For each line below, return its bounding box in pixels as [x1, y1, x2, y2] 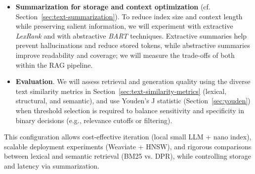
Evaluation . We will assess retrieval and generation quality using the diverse [15, 76, 251, 87]
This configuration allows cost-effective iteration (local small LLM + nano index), [4, 131, 252, 142]
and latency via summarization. [4, 160, 100, 171]
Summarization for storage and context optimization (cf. [15, 1, 211, 11]
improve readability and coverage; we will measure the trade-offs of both [15, 49, 235, 60]
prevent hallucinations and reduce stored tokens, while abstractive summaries [15, 40, 250, 50]
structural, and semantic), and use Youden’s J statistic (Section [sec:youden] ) [15, 95, 251, 106]
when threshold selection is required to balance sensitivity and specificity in [15, 105, 244, 115]
